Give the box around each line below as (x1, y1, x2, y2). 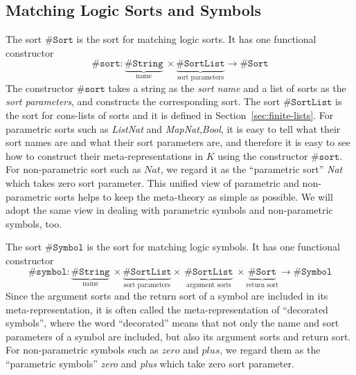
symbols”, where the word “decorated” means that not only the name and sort (6, 315, 339, 330)
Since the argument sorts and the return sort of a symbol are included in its (6, 288, 328, 302)
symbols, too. (6, 216, 62, 230)
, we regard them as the (220, 342, 321, 357)
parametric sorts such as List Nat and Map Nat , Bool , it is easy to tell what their (6, 121, 341, 136)
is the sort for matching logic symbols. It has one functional (87, 239, 340, 254)
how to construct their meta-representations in (6, 148, 204, 163)
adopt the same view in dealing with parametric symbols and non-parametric (6, 203, 333, 217)
